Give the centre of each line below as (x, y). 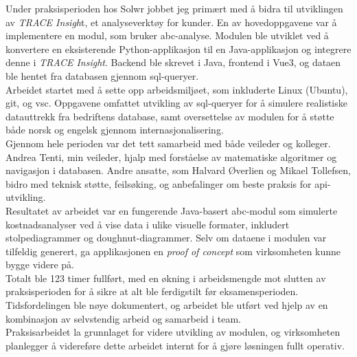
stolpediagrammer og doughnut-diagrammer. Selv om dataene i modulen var (166, 238)
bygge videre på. (40, 264)
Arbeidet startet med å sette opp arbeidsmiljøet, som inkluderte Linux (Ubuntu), (177, 89)
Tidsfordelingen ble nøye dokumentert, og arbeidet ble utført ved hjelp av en (167, 305)
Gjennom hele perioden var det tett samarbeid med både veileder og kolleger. (168, 143)
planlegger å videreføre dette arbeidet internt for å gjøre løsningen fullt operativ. (175, 345)
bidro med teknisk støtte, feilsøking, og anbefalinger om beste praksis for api (166, 183)
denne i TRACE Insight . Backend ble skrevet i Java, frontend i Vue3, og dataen (173, 62)
